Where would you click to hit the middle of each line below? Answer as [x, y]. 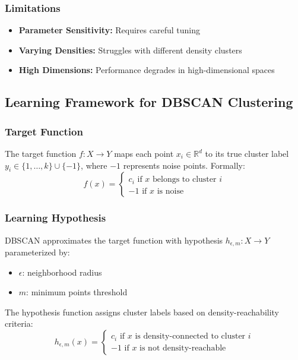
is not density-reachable [183, 348]
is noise [170, 191]
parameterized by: [37, 252]
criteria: [19, 323]
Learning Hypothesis [56, 218]
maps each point [144, 153]
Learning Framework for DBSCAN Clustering [149, 102]
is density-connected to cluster [190, 337]
